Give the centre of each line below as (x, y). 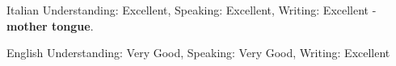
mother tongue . (50, 25)
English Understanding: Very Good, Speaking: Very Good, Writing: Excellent (198, 53)
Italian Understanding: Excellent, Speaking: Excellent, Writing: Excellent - (192, 10)
